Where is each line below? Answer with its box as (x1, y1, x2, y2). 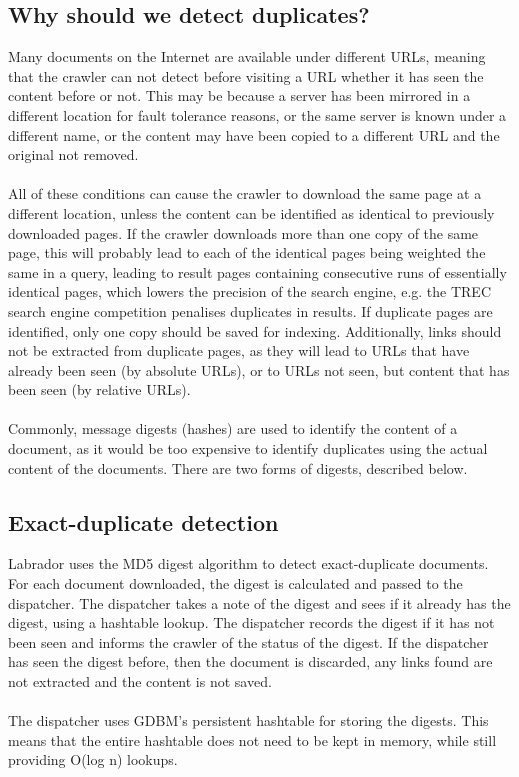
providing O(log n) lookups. (8, 749, 178, 770)
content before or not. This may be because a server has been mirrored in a (8, 85, 471, 106)
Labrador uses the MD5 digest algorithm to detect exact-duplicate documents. (8, 553, 489, 574)
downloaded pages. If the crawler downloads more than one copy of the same (8, 222, 479, 243)
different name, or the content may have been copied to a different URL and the (8, 124, 500, 145)
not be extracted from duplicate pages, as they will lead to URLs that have (8, 340, 470, 361)
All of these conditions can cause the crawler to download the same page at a (8, 183, 482, 204)
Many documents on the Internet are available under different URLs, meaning (8, 46, 486, 67)
